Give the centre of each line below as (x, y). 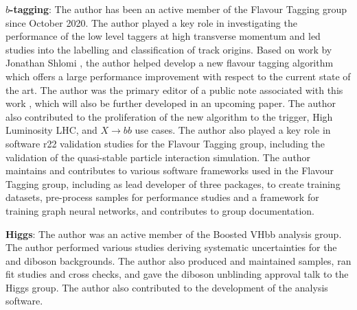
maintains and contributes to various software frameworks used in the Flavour (170, 170)
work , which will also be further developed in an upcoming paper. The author (171, 103)
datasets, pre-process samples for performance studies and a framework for (162, 197)
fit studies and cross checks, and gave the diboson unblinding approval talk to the (177, 274)
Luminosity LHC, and (51, 130)
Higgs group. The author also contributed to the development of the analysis (167, 287)
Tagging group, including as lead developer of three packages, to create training (173, 183)
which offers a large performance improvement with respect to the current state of (178, 76)
